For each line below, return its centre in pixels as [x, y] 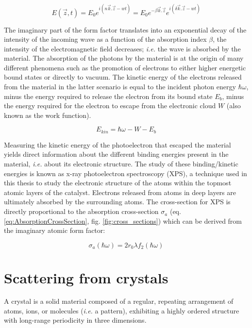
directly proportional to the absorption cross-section [81, 211]
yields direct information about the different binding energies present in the [116, 154]
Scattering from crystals [86, 278]
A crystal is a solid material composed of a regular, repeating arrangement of [119, 301]
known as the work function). [48, 115]
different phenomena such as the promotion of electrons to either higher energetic [125, 67]
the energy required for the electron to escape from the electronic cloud [110, 106]
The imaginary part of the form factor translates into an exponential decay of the [125, 29]
